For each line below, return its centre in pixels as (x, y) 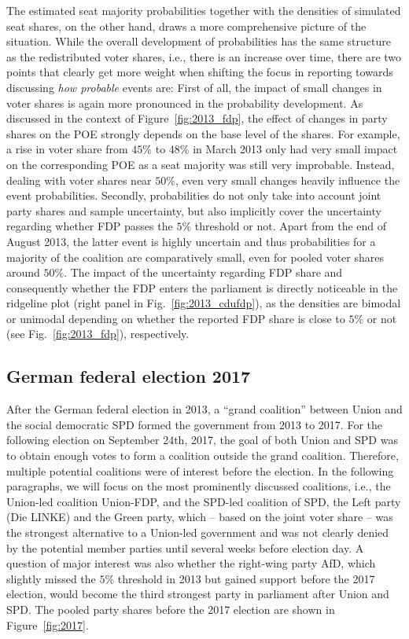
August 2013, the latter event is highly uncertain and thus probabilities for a (191, 241)
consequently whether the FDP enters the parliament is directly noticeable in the (202, 287)
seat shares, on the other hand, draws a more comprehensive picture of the (186, 26)
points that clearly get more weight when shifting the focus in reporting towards (200, 72)
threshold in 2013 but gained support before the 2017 (246, 578)
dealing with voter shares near (79, 180)
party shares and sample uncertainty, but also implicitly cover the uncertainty (194, 210)
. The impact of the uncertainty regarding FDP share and (203, 272)
